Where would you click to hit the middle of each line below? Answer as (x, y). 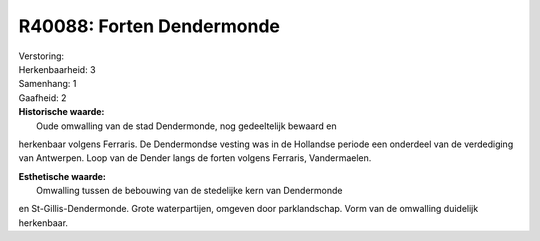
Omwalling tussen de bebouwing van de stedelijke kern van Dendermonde (189, 191)
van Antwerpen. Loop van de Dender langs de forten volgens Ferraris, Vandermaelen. (195, 158)
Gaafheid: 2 (42, 97)
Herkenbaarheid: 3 (57, 69)
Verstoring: (41, 56)
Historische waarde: (61, 112)
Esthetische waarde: (62, 176)
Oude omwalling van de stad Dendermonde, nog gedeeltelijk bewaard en (186, 126)
